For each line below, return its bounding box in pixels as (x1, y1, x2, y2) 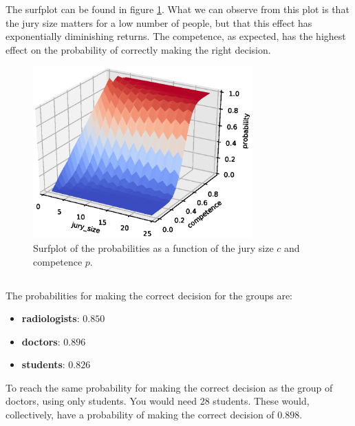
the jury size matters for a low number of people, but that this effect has (6, 15, 312, 30)
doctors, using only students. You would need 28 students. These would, (6, 394, 310, 408)
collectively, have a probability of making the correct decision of (6, 407, 275, 422)
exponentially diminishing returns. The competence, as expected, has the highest (6, 29, 346, 43)
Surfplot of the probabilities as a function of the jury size (33, 240, 274, 255)
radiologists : (21, 311, 80, 326)
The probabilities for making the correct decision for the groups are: (6, 288, 293, 302)
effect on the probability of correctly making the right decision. (6, 42, 271, 56)
